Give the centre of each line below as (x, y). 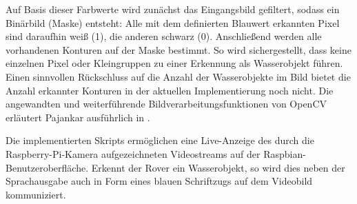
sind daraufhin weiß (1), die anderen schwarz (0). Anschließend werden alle (164, 36)
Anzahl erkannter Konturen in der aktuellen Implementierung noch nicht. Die (170, 90)
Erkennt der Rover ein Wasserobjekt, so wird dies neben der (218, 167)
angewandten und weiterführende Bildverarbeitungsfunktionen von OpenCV (166, 104)
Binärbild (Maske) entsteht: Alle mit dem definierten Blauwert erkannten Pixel (173, 22)
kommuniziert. (36, 194)
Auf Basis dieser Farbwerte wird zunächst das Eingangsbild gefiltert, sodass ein (173, 9)
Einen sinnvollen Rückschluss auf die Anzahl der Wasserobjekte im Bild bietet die (178, 76)
